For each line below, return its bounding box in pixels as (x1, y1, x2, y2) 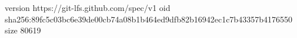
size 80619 (5, 24, 41, 36)
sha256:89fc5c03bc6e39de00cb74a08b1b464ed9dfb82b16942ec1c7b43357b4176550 (5, 13, 292, 25)
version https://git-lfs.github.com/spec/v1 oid (5, 2, 171, 13)
